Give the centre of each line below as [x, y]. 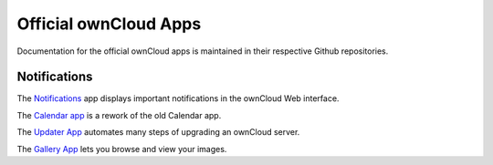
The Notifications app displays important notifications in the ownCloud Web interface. [178, 98]
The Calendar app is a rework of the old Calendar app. [119, 115]
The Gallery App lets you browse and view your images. [122, 149]
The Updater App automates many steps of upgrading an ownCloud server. [158, 132]
